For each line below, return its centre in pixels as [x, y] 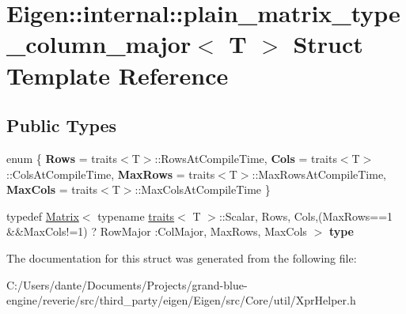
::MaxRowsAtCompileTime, [319, 174]
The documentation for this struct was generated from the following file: [182, 257]
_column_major [99, 44]
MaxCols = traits [52, 189]
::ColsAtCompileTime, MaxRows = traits [111, 174]
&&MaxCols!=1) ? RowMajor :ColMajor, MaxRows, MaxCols [157, 231]
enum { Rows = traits [62, 158]
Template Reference [118, 75]
